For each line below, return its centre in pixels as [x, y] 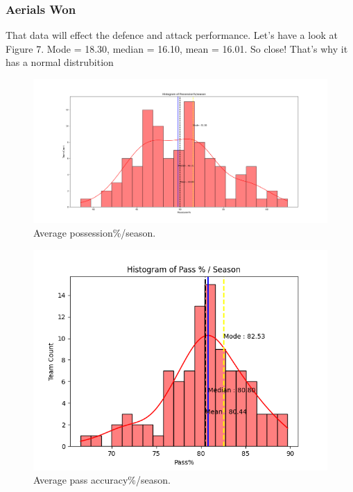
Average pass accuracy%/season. [102, 480]
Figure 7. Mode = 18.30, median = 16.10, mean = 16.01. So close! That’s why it [177, 48]
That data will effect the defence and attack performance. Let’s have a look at [172, 35]
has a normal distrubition [60, 62]
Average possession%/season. [95, 233]
